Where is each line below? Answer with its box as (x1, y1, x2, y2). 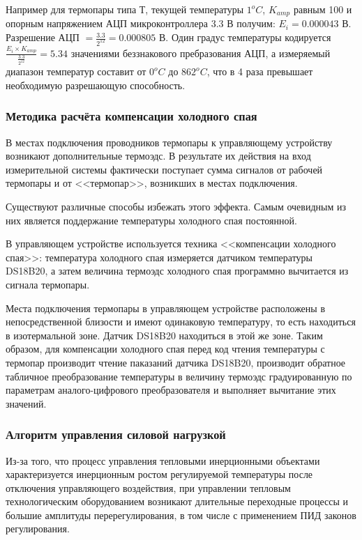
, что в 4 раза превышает (206, 64, 313, 79)
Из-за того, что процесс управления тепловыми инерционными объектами (6, 453, 320, 468)
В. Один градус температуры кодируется (159, 30, 331, 45)
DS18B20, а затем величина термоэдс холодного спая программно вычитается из (6, 263, 349, 278)
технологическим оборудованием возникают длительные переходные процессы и (6, 494, 349, 509)
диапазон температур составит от (6, 64, 146, 79)
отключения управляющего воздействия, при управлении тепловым (6, 480, 291, 495)
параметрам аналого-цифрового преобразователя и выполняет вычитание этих (6, 383, 336, 397)
